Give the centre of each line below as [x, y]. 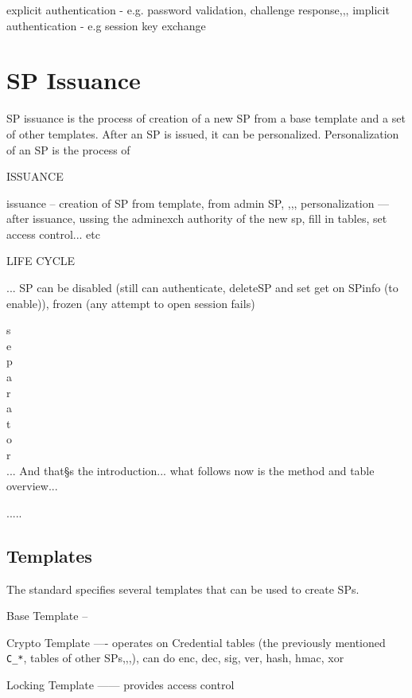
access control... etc [53, 234]
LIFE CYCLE [41, 261]
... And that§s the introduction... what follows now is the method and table [190, 470]
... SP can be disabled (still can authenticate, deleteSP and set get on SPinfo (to [202, 288]
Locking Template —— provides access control [120, 685]
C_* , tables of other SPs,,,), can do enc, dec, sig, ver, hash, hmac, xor [175, 658]
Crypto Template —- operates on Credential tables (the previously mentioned [196, 642]
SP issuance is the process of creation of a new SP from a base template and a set [206, 118]
